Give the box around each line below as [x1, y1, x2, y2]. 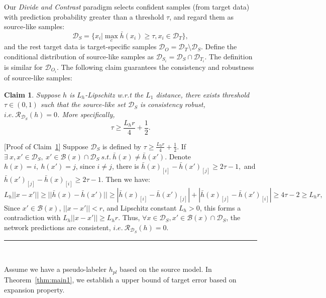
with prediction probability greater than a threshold [4, 11, 164, 22]
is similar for [4, 61, 43, 72]
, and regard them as [169, 11, 234, 22]
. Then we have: [101, 173, 150, 184]
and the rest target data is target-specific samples [4, 41, 157, 52]
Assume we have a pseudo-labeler [4, 264, 107, 274]
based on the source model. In [120, 264, 212, 274]
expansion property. [4, 284, 65, 294]
